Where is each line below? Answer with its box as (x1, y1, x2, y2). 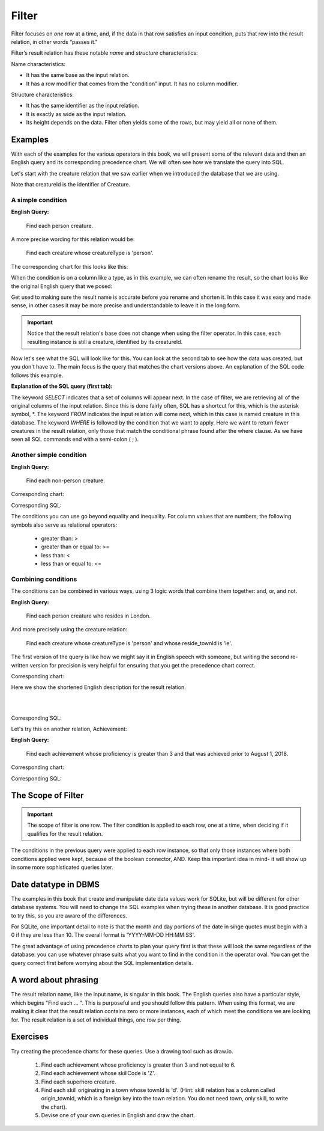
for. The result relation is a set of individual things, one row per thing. (11, 1016, 181, 1023)
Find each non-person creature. (26, 477, 105, 484)
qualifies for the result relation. (27, 830, 103, 837)
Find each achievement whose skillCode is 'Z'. (41, 1070, 156, 1077)
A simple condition (11, 195, 67, 204)
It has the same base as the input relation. (26, 72, 130, 79)
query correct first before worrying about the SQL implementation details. (11, 959, 193, 966)
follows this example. (11, 372, 64, 379)
